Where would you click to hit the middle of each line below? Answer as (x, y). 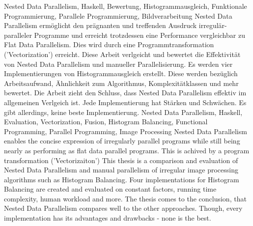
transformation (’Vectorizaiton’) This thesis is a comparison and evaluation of (121, 160)
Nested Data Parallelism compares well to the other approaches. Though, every (123, 208)
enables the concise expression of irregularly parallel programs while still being (122, 141)
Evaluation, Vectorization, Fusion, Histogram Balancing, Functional (106, 122)
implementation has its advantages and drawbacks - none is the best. (108, 218)
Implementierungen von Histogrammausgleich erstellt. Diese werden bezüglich (121, 73)
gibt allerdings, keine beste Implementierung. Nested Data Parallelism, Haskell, (123, 112)
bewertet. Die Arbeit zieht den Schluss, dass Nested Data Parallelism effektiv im (125, 93)
